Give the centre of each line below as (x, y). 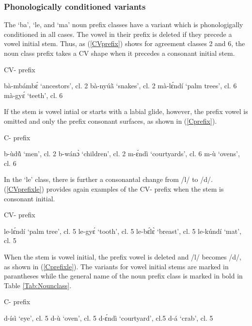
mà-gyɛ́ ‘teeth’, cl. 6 (33, 95)
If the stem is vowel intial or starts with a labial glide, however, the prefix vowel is (126, 111)
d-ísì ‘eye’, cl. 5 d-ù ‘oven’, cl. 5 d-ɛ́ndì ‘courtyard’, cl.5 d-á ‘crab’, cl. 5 (109, 318)
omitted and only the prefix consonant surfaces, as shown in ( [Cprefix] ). (110, 121)
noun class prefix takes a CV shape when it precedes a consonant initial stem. (119, 53)
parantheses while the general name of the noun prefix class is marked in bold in (123, 276)
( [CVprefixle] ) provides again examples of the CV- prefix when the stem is (114, 188)
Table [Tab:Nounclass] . (38, 285)
